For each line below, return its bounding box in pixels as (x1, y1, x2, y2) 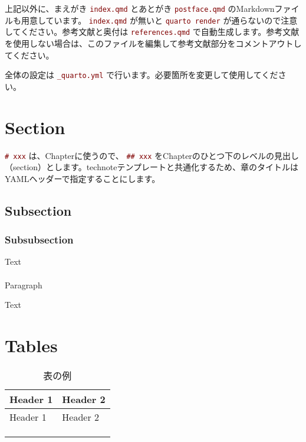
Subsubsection (5, 232, 74, 247)
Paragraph (5, 278, 42, 291)
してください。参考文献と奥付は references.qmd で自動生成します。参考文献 (5, 25, 300, 38)
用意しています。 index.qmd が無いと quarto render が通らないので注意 (21, 14, 298, 26)
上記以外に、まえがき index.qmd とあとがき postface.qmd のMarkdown (5, 2, 275, 14)
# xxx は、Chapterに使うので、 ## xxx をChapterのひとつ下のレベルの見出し (5, 149, 299, 161)
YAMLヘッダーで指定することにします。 (5, 172, 160, 184)
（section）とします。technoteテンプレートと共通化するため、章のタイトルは (5, 161, 298, 173)
